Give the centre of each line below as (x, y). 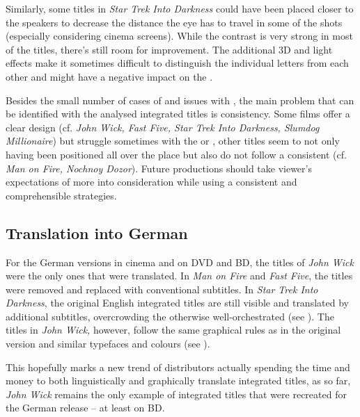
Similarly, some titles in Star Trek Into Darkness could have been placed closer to (180, 8)
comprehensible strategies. (61, 195)
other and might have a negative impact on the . (109, 76)
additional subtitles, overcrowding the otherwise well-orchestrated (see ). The (170, 316)
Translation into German (97, 232)
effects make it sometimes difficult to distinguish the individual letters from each (177, 63)
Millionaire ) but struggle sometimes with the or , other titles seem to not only (173, 141)
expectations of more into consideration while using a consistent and (151, 182)
